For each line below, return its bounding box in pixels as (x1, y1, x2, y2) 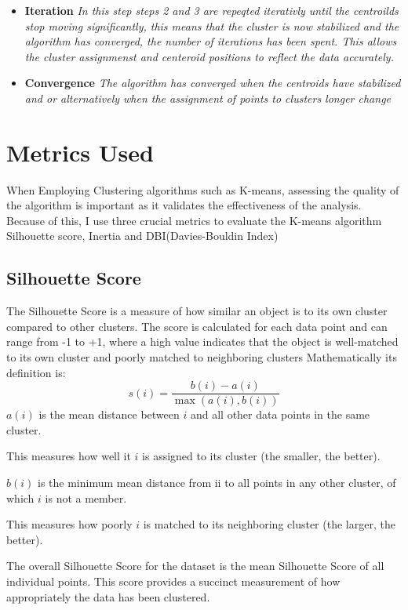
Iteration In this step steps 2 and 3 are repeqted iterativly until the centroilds (24, 2, 399, 18)
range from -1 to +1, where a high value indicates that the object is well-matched (6, 333, 399, 350)
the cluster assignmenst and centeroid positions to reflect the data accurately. (24, 48, 394, 64)
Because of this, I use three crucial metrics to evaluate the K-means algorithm (6, 212, 382, 228)
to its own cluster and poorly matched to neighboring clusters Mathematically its (6, 349, 397, 365)
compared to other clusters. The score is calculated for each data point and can (6, 318, 388, 334)
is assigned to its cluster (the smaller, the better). (142, 448, 381, 464)
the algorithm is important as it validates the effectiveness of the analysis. (6, 197, 362, 213)
